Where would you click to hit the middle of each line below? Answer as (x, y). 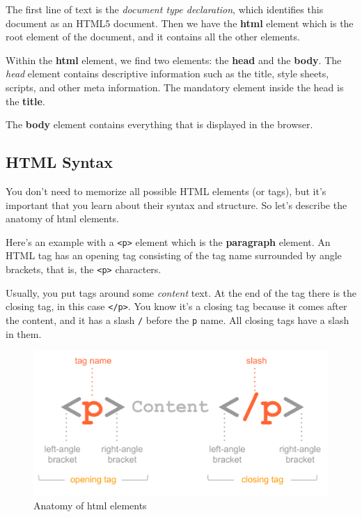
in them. (24, 333)
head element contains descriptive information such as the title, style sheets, (167, 74)
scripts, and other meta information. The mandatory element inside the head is (175, 87)
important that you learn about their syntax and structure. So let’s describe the (176, 205)
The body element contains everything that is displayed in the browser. (159, 124)
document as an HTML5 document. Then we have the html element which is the (180, 23)
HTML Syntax (59, 162)
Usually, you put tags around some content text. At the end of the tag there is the (181, 292)
